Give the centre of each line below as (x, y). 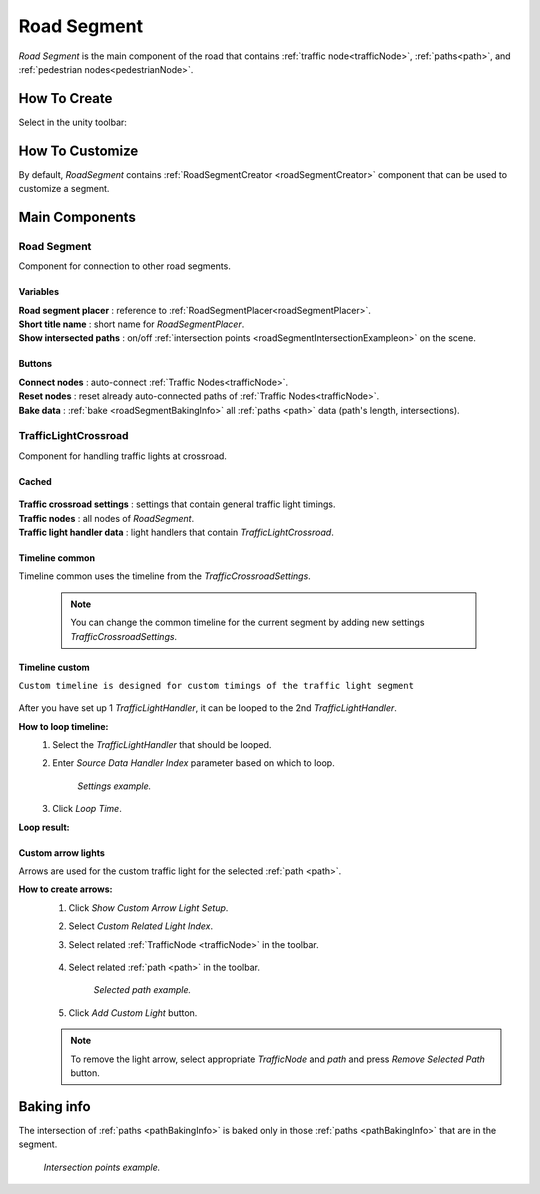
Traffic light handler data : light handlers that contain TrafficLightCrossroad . (176, 532)
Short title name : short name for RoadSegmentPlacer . (131, 324)
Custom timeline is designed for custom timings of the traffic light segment (216, 685)
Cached (35, 481)
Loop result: (44, 827)
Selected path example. (142, 990)
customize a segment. (64, 189)
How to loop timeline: (63, 726)
